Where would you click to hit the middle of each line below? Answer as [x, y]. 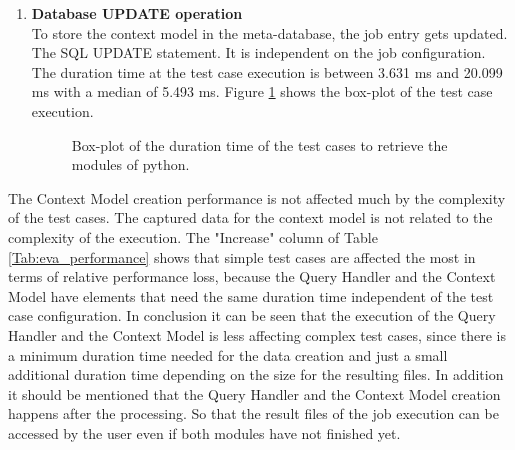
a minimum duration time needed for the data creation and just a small [228, 354]
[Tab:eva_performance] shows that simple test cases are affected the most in [242, 256]
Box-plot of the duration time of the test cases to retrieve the [259, 144]
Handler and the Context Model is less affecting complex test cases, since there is [257, 334]
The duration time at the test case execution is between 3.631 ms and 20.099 [267, 71]
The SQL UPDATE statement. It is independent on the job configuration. [258, 52]
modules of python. [130, 164]
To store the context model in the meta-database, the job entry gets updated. [269, 32]
